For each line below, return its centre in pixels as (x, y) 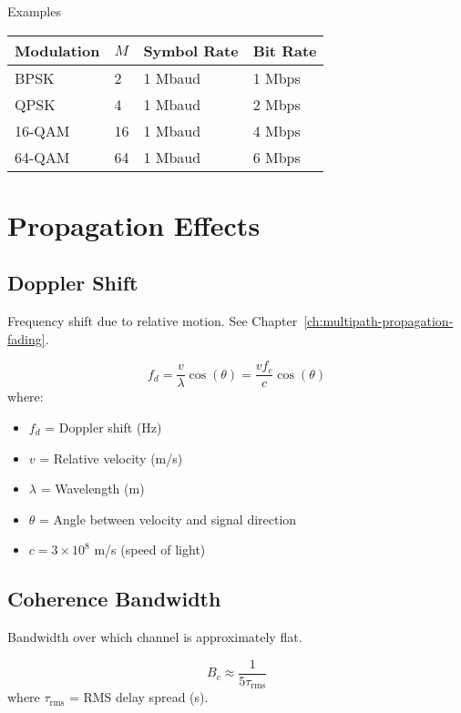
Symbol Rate (191, 50)
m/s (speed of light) (150, 550)
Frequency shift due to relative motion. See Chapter (153, 321)
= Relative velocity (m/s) (111, 458)
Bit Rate (285, 50)
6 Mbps (277, 157)
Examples (34, 11)
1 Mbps (277, 77)
